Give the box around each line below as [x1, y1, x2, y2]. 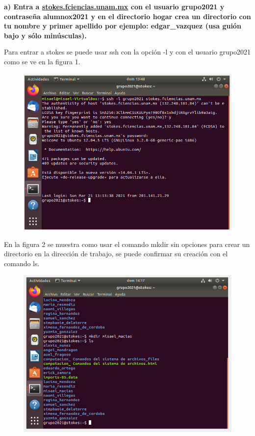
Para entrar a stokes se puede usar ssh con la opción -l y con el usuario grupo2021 [4, 47, 251, 57]
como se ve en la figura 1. [4, 56, 80, 66]
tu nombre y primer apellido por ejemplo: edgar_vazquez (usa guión [4, 21, 241, 31]
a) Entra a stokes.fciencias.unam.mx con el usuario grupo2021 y [4, 1, 225, 11]
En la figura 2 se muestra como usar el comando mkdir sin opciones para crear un [4, 239, 250, 249]
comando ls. [4, 258, 40, 268]
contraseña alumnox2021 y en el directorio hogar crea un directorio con [4, 11, 251, 21]
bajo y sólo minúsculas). [4, 30, 87, 40]
